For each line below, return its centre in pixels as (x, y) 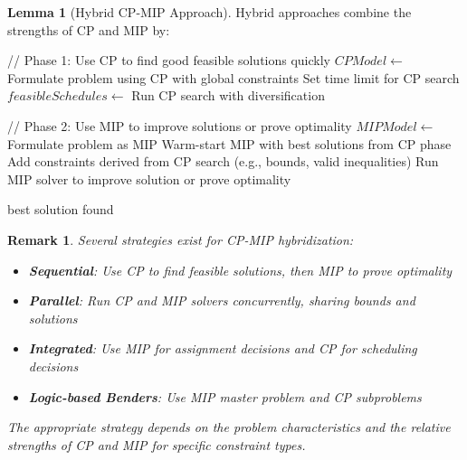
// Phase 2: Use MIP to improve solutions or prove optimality (180, 125)
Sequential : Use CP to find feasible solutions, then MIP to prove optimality (240, 270)
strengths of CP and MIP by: (89, 29)
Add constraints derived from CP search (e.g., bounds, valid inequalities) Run (223, 161)
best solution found (61, 209)
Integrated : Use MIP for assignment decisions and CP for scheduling (223, 348)
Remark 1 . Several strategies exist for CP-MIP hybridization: (181, 239)
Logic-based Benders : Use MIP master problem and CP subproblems (225, 396)
